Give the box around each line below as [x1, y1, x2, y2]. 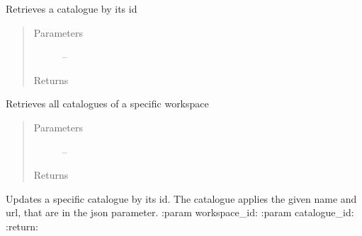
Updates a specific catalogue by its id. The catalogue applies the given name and [6, 191, 357, 206]
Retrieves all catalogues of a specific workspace [6, 96, 209, 111]
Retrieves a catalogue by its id [6, 1, 137, 16]
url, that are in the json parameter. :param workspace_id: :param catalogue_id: [6, 205, 354, 220]
